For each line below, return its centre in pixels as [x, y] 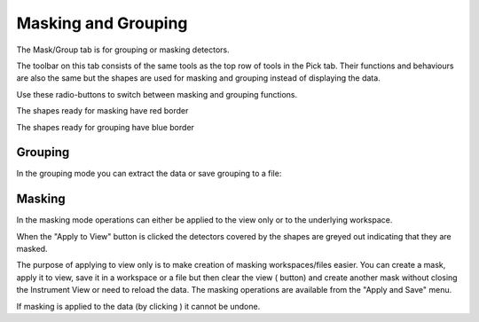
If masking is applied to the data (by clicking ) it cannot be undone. [138, 306]
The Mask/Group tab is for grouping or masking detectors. [123, 50]
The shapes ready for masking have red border [102, 111]
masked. [32, 249]
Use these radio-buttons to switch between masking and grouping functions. [157, 94]
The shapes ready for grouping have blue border [106, 127]
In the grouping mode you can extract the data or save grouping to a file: [149, 174]
